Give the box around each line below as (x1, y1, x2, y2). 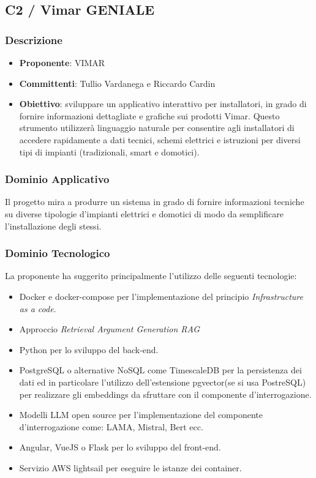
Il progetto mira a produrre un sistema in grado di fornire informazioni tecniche (5, 195, 304, 208)
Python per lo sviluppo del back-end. (19, 343, 159, 356)
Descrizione (5, 32, 62, 47)
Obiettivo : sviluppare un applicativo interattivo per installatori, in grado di (19, 97, 307, 110)
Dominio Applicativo (5, 171, 110, 187)
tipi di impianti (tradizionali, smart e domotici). (19, 145, 200, 158)
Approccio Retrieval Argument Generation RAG (19, 323, 200, 335)
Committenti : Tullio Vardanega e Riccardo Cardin (19, 77, 216, 89)
